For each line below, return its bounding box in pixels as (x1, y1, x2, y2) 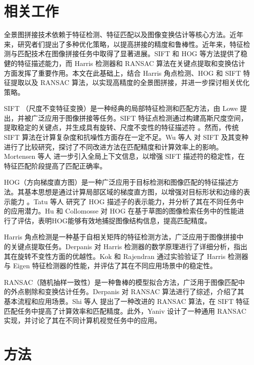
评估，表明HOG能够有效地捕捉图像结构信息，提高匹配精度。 (17, 215, 212, 225)
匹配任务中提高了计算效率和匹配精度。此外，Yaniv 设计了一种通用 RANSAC (4, 305, 247, 316)
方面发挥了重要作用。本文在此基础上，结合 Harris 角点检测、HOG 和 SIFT (4, 67, 241, 78)
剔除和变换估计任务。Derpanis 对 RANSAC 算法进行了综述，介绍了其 (24, 286, 244, 297)
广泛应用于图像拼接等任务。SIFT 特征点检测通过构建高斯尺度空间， (31, 112, 248, 123)
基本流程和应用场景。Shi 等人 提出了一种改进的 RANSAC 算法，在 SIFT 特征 (4, 296, 250, 306)
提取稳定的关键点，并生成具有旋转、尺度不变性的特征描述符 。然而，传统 (4, 122, 239, 132)
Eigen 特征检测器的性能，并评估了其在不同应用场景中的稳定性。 (13, 260, 217, 271)
